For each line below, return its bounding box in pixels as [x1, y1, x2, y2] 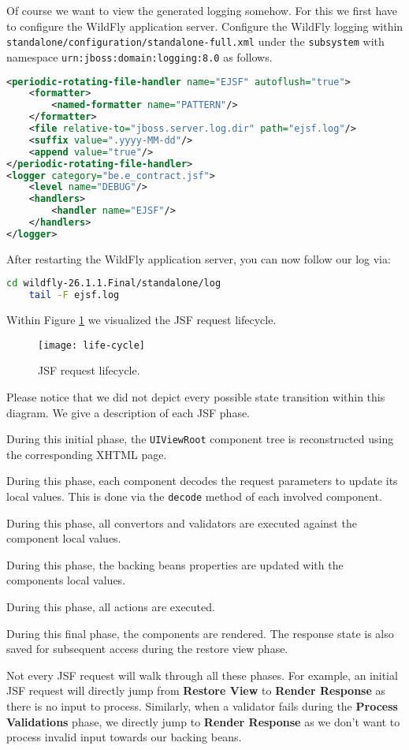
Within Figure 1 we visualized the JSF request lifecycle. [6, 312, 277, 328]
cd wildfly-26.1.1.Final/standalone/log [6, 278, 221, 289]
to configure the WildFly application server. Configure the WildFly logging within [6, 17, 403, 34]
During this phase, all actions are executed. [6, 599, 215, 614]
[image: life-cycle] [38, 339, 146, 351]
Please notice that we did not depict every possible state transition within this [6, 388, 385, 405]
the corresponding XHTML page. [6, 446, 167, 462]
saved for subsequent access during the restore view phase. [6, 640, 288, 657]
